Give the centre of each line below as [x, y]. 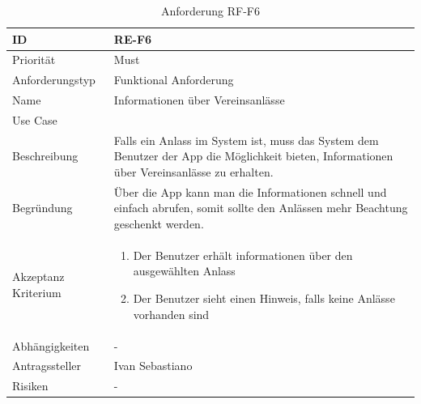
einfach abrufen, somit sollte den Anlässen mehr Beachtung [261, 208]
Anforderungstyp [54, 80]
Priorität [34, 60]
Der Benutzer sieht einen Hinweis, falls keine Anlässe [264, 298]
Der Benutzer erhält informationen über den [243, 255]
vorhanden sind [171, 314]
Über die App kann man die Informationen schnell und [250, 191]
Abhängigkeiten [51, 345]
